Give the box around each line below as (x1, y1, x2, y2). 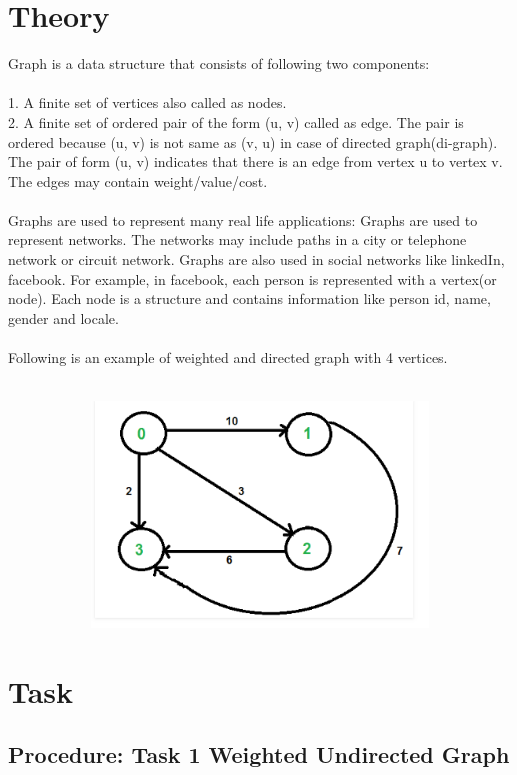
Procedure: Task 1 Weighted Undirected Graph (8, 739, 510, 770)
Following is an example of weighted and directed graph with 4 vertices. (8, 347, 448, 368)
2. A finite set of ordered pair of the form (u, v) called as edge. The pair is (8, 111, 464, 132)
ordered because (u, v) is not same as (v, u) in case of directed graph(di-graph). (8, 131, 498, 152)
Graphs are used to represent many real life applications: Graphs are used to (8, 209, 478, 230)
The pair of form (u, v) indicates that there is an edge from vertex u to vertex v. (8, 151, 503, 172)
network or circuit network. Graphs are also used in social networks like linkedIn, (8, 249, 505, 270)
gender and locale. (8, 307, 119, 328)
